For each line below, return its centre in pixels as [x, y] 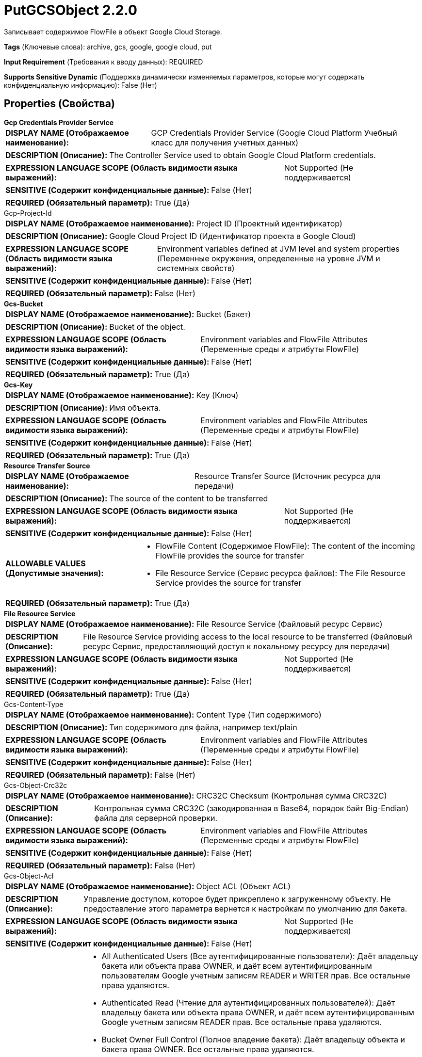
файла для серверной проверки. [156, 818]
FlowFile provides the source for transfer [230, 555]
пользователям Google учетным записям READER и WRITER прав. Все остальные [256, 975]
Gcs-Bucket [24, 304]
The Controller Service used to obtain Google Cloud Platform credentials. [243, 155]
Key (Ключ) [217, 395]
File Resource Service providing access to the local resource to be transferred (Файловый [248, 636]
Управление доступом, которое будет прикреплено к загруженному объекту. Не [237, 899]
